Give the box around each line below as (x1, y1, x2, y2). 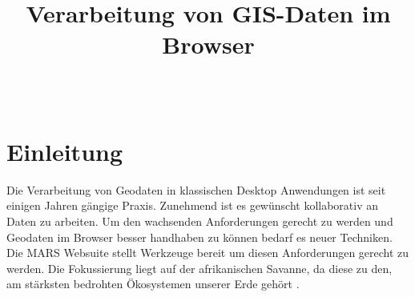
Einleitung (6, 134, 123, 167)
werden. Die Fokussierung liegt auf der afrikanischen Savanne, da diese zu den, (6, 259, 393, 276)
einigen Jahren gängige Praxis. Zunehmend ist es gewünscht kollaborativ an (6, 197, 379, 214)
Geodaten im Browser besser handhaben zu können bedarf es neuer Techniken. (6, 228, 393, 245)
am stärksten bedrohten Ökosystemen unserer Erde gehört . (6, 275, 300, 292)
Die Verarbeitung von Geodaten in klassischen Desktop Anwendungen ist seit (6, 181, 386, 198)
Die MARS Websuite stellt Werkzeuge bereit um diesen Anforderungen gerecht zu (6, 244, 409, 261)
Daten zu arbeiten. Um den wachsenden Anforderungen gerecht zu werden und (6, 213, 393, 230)
